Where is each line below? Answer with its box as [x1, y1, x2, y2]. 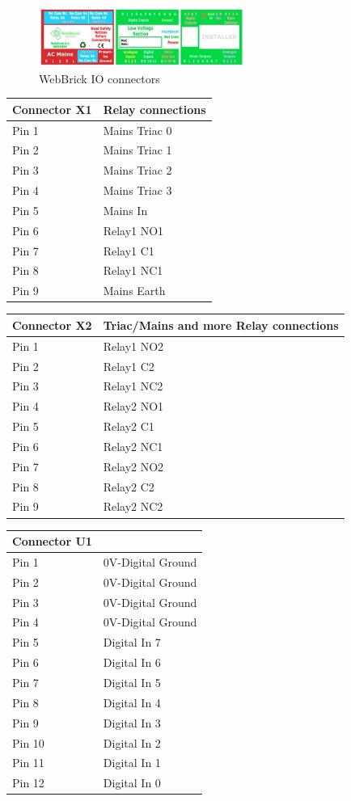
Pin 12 [12, 774, 44, 791]
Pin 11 [12, 754, 44, 771]
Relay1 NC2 [103, 377, 163, 394]
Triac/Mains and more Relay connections [103, 316, 339, 333]
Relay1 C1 [103, 242, 154, 259]
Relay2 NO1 [103, 398, 164, 415]
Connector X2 [12, 316, 92, 333]
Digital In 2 [103, 734, 161, 751]
